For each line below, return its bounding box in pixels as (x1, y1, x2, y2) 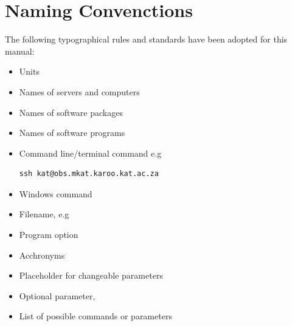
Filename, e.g (19, 208, 69, 220)
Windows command (19, 187, 92, 200)
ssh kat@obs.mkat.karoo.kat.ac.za (19, 169, 159, 178)
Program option (19, 228, 78, 241)
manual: (5, 44, 35, 57)
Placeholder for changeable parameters (19, 269, 163, 282)
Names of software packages (19, 106, 123, 118)
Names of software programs (19, 126, 125, 139)
